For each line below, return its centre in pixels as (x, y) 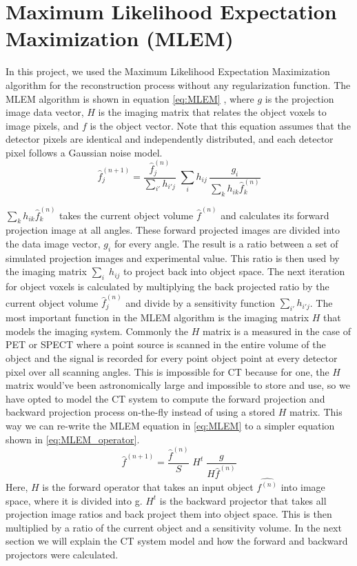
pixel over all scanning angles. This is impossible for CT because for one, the (167, 371)
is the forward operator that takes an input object (148, 487)
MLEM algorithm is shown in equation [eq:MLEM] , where (130, 98)
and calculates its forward (275, 215)
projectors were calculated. (62, 554)
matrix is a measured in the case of (277, 331)
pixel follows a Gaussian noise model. (84, 152)
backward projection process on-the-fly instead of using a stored (140, 412)
